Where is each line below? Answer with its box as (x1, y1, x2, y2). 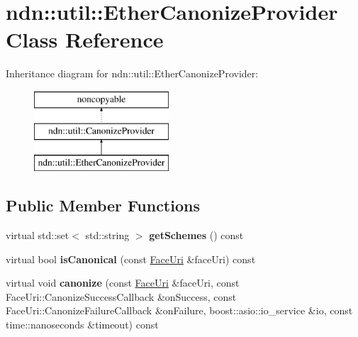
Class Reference (6, 25, 164, 54)
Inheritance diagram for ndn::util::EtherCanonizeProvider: (6, 66, 259, 81)
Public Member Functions (6, 194, 200, 216)
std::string (85, 228, 130, 243)
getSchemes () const (149, 228, 244, 243)
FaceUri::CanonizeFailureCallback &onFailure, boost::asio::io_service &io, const (6, 303, 353, 318)
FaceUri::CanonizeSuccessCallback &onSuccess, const (6, 289, 237, 304)
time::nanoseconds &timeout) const (6, 317, 159, 332)
